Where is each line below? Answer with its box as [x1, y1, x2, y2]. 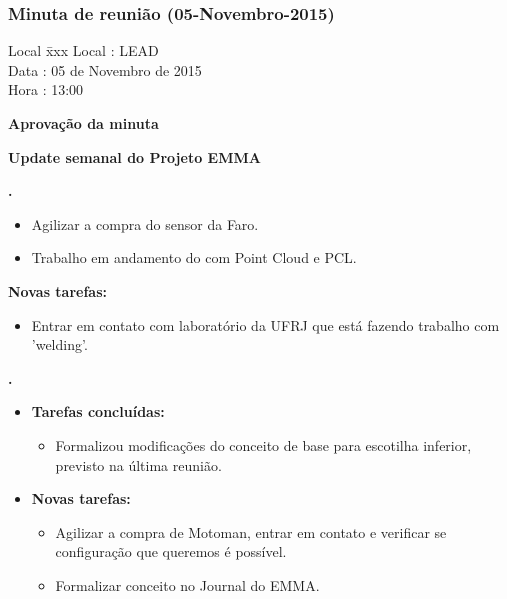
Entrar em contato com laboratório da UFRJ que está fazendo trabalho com [31, 314, 500, 335]
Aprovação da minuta [8, 113, 159, 133]
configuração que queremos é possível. [55, 541, 287, 562]
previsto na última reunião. [55, 454, 222, 475]
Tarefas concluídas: [31, 401, 165, 422]
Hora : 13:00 [8, 79, 84, 100]
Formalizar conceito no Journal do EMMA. [55, 574, 320, 595]
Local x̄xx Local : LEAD [8, 40, 159, 61]
